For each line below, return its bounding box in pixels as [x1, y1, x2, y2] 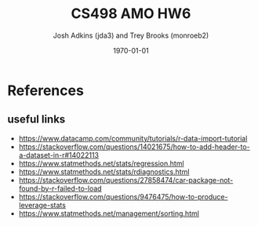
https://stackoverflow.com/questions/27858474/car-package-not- [18, 175, 234, 184]
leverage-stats [18, 200, 66, 210]
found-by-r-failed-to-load [18, 184, 103, 193]
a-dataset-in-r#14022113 [18, 150, 100, 159]
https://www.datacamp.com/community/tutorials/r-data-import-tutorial [18, 133, 248, 143]
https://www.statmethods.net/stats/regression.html [18, 159, 185, 168]
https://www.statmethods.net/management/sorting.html [18, 209, 199, 218]
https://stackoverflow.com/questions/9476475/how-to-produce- [18, 191, 228, 201]
